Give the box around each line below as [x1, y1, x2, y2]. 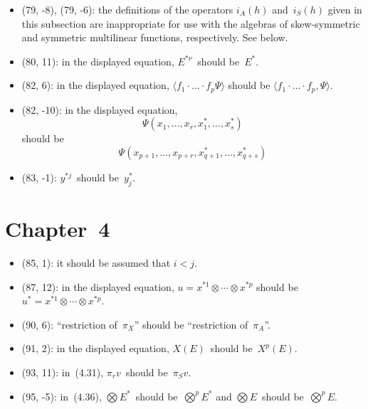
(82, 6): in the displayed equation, [21, 78, 169, 92]
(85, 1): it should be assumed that [21, 255, 171, 270]
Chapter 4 [5, 214, 110, 243]
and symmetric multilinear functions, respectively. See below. [21, 30, 288, 45]
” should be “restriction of [134, 317, 248, 331]
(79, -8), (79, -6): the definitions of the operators [21, 2, 233, 16]
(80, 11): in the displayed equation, [21, 53, 174, 68]
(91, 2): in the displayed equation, [21, 341, 169, 356]
